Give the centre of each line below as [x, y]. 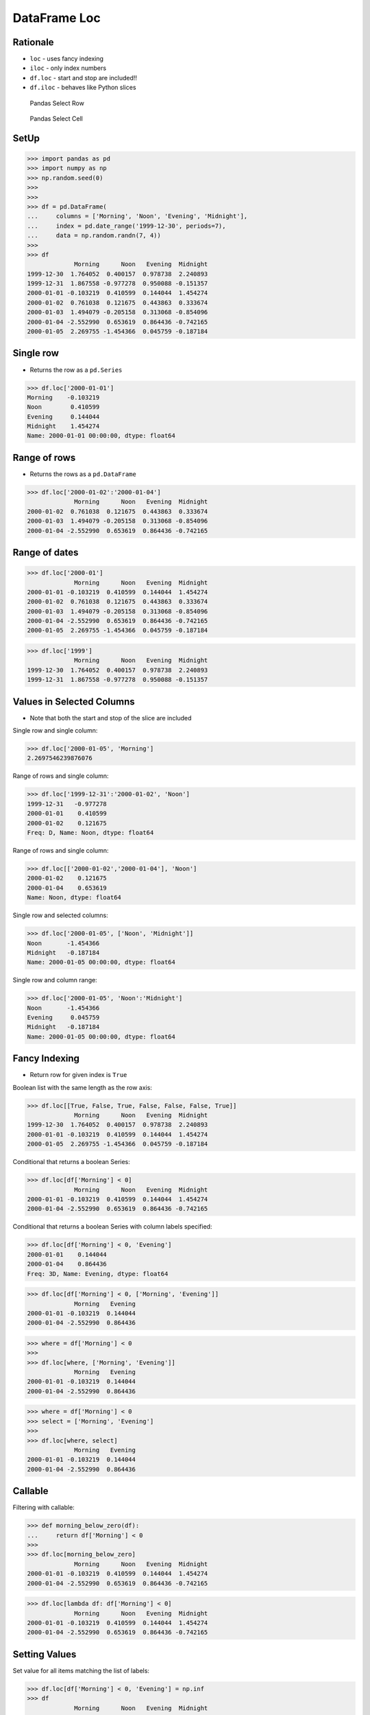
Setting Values [45, 1654]
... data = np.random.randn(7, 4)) [94, 236]
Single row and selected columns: [61, 915]
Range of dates [46, 552]
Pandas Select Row [57, 103]
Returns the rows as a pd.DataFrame [83, 474]
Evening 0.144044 [63, 416]
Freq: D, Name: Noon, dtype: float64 [90, 833]
